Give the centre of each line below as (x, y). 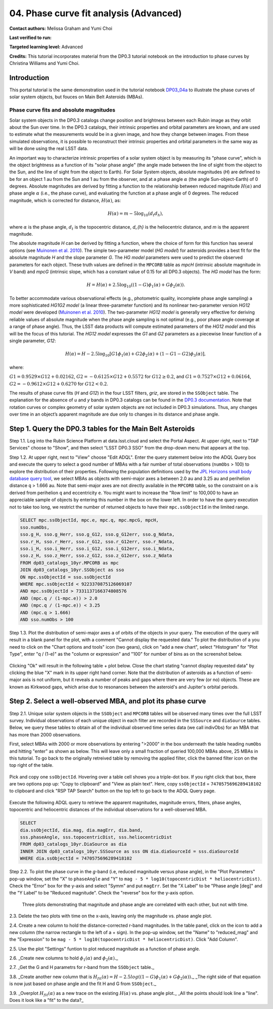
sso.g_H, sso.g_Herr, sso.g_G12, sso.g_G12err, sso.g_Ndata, (97, 534)
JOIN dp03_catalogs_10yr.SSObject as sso (72, 570)
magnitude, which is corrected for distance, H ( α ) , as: (65, 200)
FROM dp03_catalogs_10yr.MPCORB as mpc (69, 563)
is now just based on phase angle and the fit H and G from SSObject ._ (83, 984)
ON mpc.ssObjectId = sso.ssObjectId (65, 577)
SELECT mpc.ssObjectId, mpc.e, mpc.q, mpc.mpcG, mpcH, (89, 520)
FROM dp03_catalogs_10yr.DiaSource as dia (73, 844)
